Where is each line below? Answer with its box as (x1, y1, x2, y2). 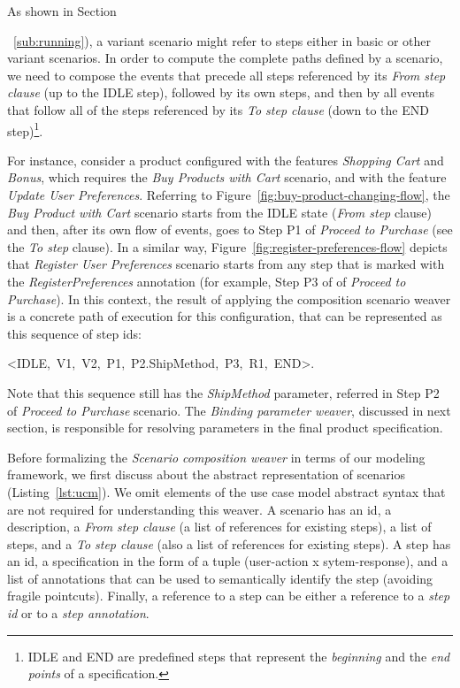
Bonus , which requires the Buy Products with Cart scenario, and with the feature (7, 168, 447, 187)
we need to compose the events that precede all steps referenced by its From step (7, 65, 446, 84)
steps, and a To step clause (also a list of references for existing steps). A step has (7, 534, 451, 553)
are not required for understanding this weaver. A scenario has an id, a (7, 500, 392, 518)
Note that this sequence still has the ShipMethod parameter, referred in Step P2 (7, 383, 440, 401)
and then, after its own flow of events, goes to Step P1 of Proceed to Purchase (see (7, 220, 453, 239)
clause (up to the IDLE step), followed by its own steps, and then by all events (7, 83, 435, 102)
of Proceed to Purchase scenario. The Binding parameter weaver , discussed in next (7, 401, 451, 419)
